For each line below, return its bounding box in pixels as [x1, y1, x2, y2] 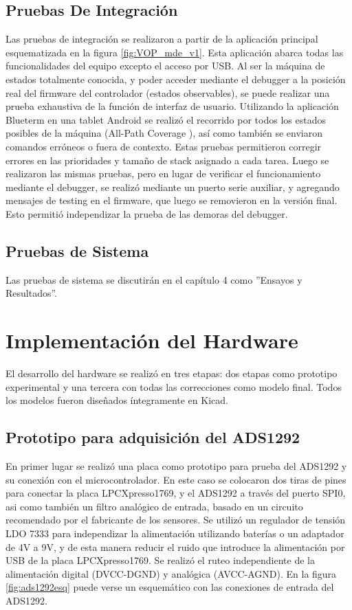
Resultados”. [5, 286, 58, 300]
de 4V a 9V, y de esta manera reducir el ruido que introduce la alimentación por [5, 539, 345, 554]
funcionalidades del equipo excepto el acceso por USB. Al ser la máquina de [5, 58, 325, 73]
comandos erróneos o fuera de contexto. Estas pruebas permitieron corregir [5, 139, 322, 153]
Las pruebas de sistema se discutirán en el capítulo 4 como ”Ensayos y [5, 272, 302, 286]
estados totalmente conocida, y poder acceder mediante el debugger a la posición [5, 71, 346, 86]
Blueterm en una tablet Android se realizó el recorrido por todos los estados [5, 112, 326, 126]
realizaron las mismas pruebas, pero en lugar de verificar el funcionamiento [5, 166, 321, 181]
